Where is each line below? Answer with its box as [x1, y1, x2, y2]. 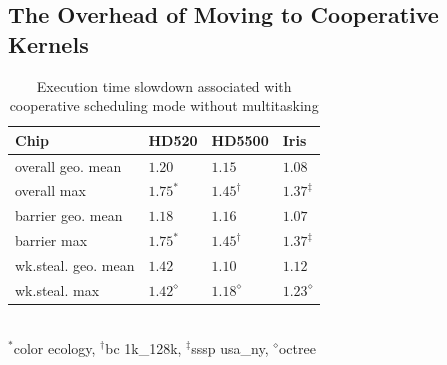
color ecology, [13, 337, 96, 358]
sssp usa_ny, [191, 337, 269, 358]
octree [278, 337, 316, 358]
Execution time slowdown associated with [36, 75, 292, 96]
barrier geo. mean [15, 205, 123, 226]
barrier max [15, 230, 88, 251]
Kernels [8, 28, 89, 59]
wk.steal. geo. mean [15, 255, 135, 275]
